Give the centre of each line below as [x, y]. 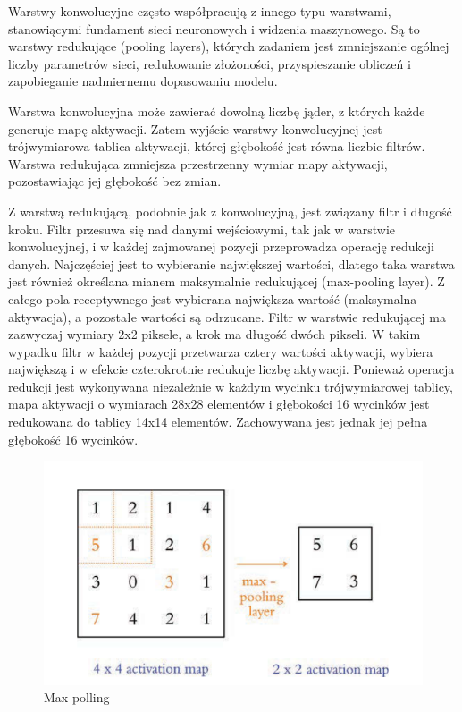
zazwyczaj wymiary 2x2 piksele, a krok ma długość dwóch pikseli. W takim [214, 334]
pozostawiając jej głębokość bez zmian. [115, 181]
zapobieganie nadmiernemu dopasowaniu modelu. [143, 81]
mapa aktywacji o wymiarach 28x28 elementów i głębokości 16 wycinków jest [219, 404]
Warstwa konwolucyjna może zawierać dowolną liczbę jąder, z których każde [217, 110]
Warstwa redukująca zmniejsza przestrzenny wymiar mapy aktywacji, [198, 163]
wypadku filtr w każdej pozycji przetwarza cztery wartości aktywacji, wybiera [221, 351]
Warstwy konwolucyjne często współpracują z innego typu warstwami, [200, 11]
